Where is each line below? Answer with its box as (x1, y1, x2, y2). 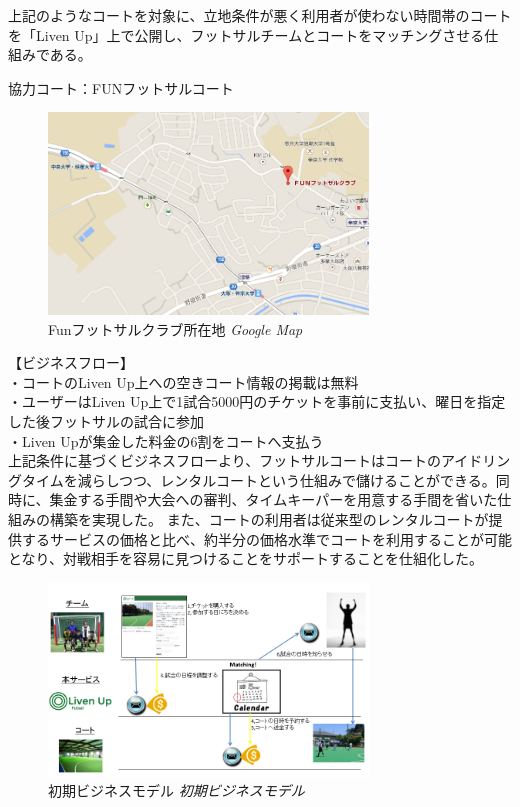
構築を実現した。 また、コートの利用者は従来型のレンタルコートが (49, 509, 489, 529)
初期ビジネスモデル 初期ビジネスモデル (48, 780, 305, 801)
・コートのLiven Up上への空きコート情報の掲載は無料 (8, 371, 359, 392)
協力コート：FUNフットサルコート (8, 77, 234, 98)
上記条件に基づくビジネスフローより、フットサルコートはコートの (8, 450, 441, 471)
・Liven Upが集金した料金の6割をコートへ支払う (8, 430, 324, 451)
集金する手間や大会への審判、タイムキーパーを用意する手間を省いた (49, 489, 498, 510)
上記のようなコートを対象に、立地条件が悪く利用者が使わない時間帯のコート (8, 5, 512, 25)
